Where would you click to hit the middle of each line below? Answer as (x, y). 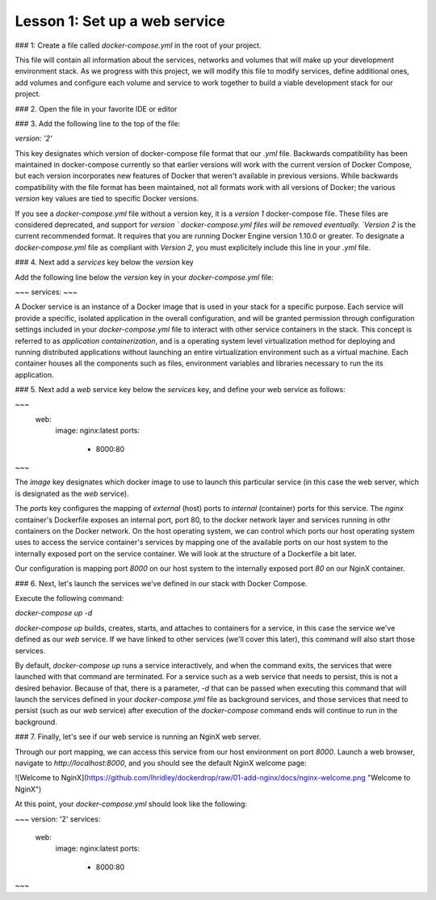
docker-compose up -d (54, 613)
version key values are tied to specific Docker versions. (107, 199)
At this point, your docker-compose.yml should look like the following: (131, 804)
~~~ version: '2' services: (58, 819)
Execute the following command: (69, 598)
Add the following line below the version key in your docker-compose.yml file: (145, 277)
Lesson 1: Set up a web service (120, 21)
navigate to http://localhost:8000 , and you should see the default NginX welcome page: (161, 763)
